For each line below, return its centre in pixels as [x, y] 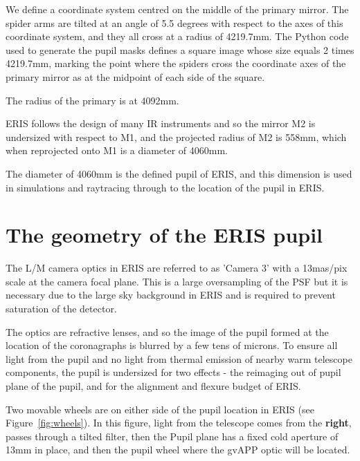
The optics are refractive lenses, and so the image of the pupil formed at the [167, 331]
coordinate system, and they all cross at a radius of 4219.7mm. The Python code [177, 36]
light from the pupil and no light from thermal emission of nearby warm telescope [179, 358]
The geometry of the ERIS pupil [164, 235]
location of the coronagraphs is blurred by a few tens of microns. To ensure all [172, 345]
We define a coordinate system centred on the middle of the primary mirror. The [177, 9]
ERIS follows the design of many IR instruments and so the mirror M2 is [161, 123]
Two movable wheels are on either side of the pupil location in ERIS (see [160, 409]
